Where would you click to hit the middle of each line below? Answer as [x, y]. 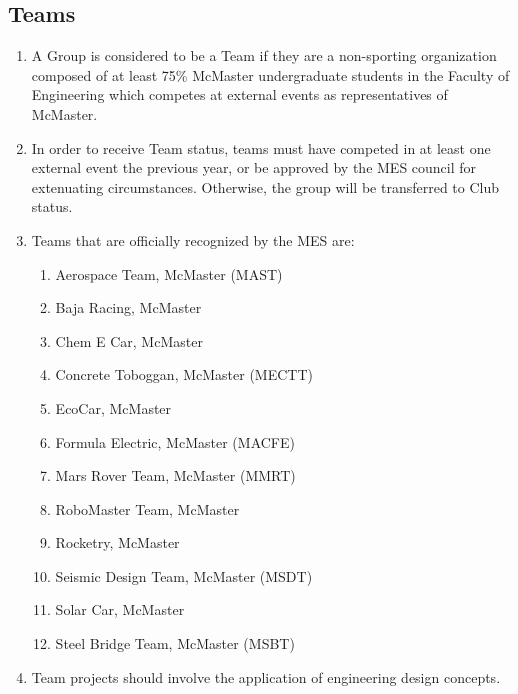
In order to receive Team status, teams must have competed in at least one [261, 147]
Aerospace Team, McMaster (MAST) [169, 273]
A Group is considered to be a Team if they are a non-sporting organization [264, 55]
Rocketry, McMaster [117, 542]
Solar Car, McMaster [120, 609]
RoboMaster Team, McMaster [147, 508]
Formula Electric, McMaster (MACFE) [175, 441]
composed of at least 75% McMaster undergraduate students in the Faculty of [270, 74]
